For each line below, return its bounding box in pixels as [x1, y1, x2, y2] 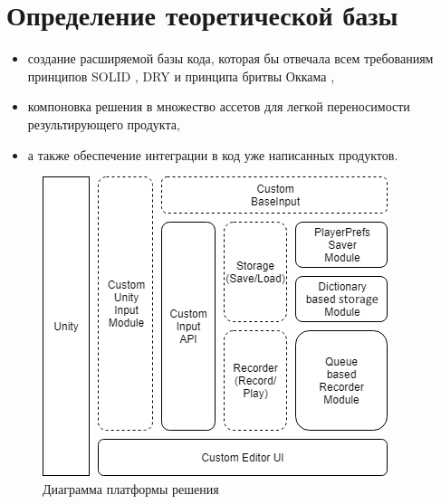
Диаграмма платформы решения [43, 479, 219, 498]
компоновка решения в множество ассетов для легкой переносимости [27, 97, 410, 116]
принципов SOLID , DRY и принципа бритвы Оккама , [27, 66, 335, 85]
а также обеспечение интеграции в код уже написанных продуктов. [27, 145, 398, 164]
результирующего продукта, [27, 114, 180, 133]
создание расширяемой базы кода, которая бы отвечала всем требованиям [27, 49, 434, 68]
